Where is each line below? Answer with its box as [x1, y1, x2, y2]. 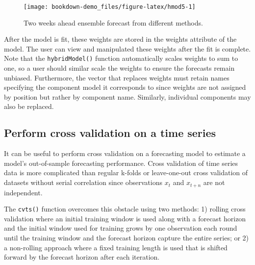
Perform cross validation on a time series [4, 125, 216, 140]
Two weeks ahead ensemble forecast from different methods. [24, 17, 203, 27]
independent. [4, 187, 43, 197]
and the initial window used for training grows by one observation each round [4, 223, 237, 233]
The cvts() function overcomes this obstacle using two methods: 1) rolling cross [4, 204, 246, 214]
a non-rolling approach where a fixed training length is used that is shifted [4, 242, 228, 252]
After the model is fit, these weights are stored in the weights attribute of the [4, 34, 237, 44]
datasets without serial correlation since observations [4, 177, 162, 187]
